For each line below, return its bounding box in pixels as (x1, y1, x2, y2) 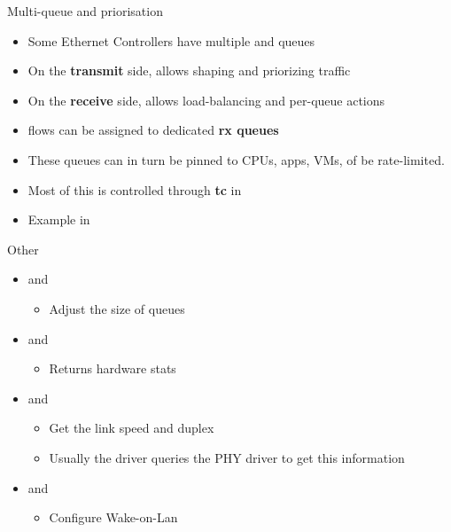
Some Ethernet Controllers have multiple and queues (27, 31, 315, 50)
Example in (27, 210, 90, 229)
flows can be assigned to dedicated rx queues (27, 121, 279, 139)
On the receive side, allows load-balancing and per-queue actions (27, 90, 385, 109)
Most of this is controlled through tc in (27, 180, 242, 199)
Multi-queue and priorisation (7, 2, 163, 20)
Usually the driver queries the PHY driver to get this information (49, 448, 405, 466)
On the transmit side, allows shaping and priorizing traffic (27, 61, 351, 80)
